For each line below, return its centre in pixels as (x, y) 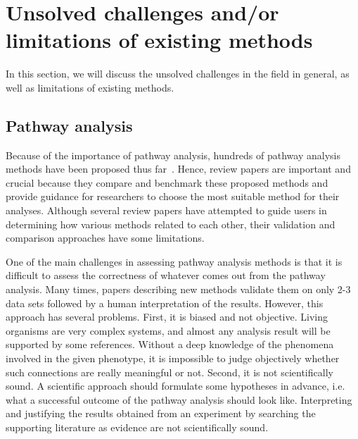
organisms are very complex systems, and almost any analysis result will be (168, 330)
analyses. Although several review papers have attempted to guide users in (166, 210)
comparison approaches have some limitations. (105, 238)
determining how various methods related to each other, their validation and (171, 224)
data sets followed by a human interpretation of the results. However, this (165, 303)
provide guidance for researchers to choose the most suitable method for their (173, 196)
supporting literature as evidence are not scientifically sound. (137, 427)
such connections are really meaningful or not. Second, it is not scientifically (170, 372)
